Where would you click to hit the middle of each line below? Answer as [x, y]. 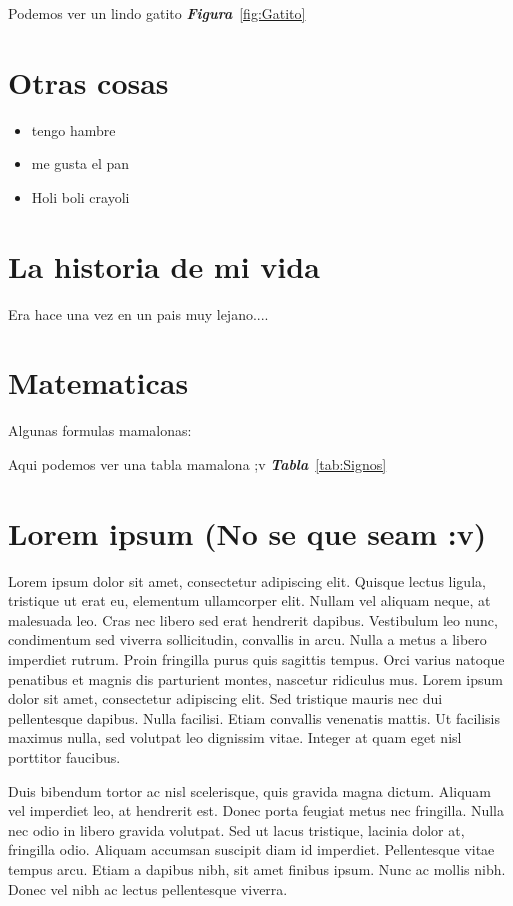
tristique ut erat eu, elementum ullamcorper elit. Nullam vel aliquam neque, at [249, 600]
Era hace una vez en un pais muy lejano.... [138, 313]
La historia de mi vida [164, 265]
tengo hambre [73, 129]
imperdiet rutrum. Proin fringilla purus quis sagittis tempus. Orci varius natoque [256, 659]
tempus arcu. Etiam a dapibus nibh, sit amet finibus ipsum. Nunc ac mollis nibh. [257, 868]
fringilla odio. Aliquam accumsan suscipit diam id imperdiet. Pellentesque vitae [251, 849]
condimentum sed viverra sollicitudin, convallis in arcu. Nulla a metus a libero [247, 639]
